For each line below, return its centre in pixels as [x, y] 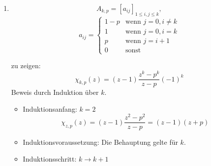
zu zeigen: [26, 65]
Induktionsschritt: [50, 159]
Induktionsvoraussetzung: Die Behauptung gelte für [100, 142]
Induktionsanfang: [50, 108]
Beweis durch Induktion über [55, 92]
